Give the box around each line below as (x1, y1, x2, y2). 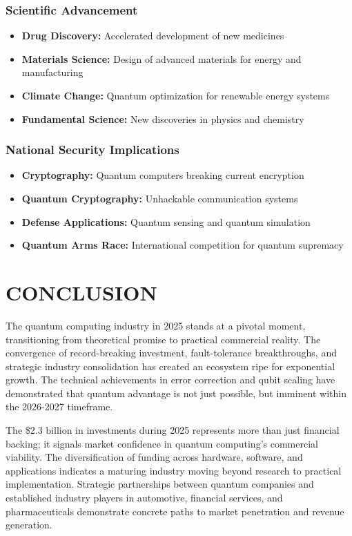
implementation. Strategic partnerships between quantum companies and (6, 477, 314, 491)
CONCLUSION (6, 278, 157, 306)
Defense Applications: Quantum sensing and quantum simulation (21, 214, 311, 229)
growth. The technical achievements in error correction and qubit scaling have (6, 372, 335, 387)
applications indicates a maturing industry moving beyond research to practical (6, 463, 342, 477)
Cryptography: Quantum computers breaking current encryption (21, 168, 304, 182)
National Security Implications (6, 141, 179, 158)
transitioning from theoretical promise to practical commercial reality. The (6, 332, 321, 346)
